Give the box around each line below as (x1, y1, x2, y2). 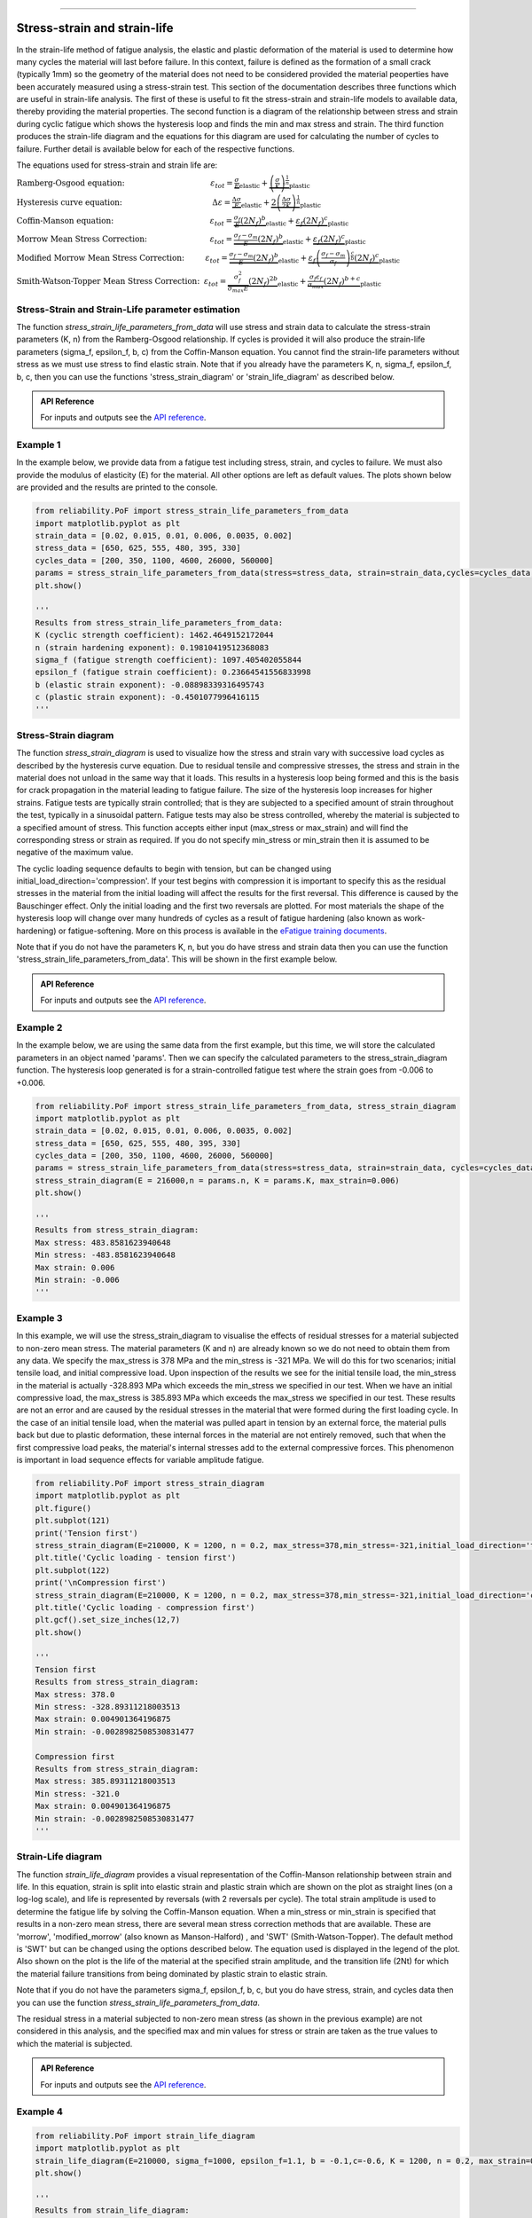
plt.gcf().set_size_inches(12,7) (35, 1615, 181, 1625)
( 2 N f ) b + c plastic (324, 274, 381, 288)
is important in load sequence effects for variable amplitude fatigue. (16, 1455, 265, 1466)
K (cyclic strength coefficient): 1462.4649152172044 (35, 630, 274, 641)
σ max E (227, 284, 249, 295)
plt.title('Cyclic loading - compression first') (35, 1602, 255, 1612)
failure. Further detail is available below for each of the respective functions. (16, 143, 295, 154)
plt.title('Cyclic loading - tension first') (35, 1553, 237, 1563)
